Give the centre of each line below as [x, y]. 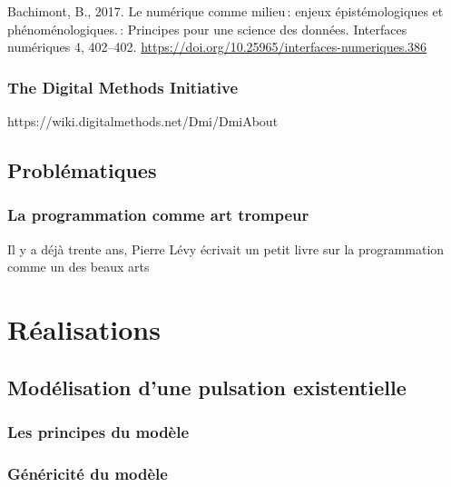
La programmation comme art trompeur [158, 215]
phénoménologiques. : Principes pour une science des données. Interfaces [207, 29]
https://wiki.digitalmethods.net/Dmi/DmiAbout [143, 121]
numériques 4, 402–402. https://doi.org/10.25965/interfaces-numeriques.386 [217, 47]
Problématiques [82, 169]
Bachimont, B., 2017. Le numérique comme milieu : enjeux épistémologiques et [225, 11]
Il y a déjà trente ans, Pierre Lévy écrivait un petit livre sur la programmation [226, 248]
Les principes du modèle [98, 431]
